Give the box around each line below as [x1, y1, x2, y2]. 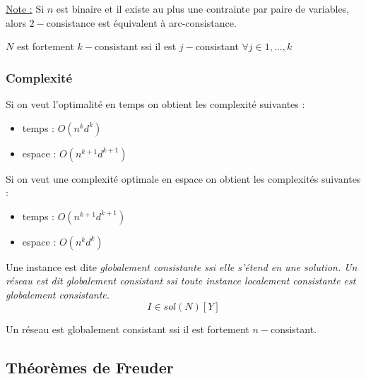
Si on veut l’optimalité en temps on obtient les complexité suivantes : [6, 97, 305, 111]
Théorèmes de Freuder [6, 356, 174, 378]
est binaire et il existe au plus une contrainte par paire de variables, [56, 1, 350, 16]
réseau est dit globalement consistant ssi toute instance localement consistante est [6, 273, 356, 288]
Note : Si [6, 1, 45, 16]
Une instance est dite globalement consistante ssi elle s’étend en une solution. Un [6, 259, 358, 274]
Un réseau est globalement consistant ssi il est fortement [6, 321, 249, 336]
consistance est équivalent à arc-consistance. [46, 15, 237, 30]
